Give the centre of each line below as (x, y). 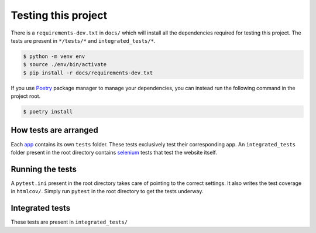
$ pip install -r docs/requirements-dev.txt (88, 73)
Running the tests (44, 169)
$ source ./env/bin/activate (65, 65)
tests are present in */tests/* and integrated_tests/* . (83, 40)
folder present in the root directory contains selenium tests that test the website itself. (114, 152)
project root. (26, 96)
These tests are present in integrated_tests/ (69, 222)
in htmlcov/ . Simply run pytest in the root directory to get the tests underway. (107, 191)
